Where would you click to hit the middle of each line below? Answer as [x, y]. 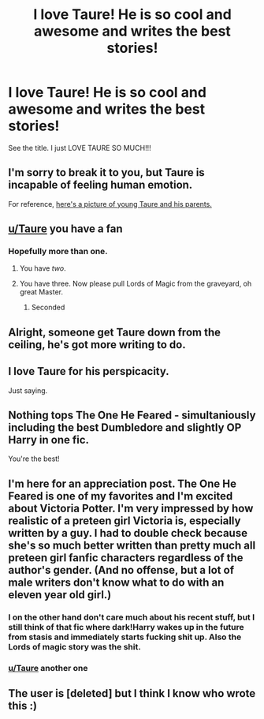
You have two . [43, 268]
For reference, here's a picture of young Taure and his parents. [110, 204]
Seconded [48, 307]
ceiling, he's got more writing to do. [97, 345]
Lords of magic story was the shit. [75, 646]
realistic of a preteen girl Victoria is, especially [125, 521]
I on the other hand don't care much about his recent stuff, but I [132, 617]
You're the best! [34, 459]
